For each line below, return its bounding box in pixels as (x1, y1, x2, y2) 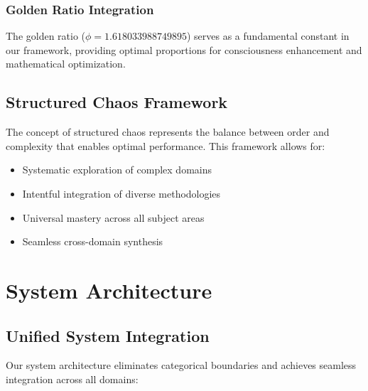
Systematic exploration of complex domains (22, 162, 212, 177)
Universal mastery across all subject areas (22, 210, 205, 225)
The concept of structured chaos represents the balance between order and (6, 124, 330, 139)
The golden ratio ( (6, 28, 86, 43)
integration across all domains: (6, 371, 139, 386)
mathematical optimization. (6, 56, 126, 71)
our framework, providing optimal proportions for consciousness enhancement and (6, 42, 362, 57)
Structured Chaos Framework (6, 91, 228, 113)
